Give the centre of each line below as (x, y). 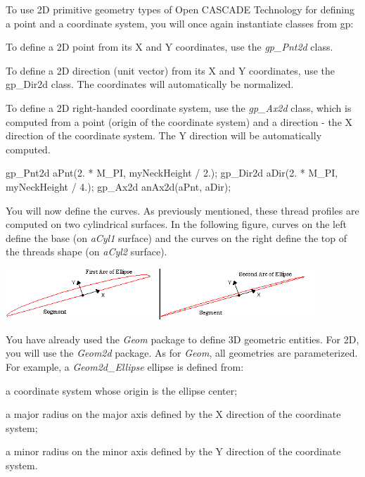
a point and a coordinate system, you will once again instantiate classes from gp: (180, 23)
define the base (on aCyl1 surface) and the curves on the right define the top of (177, 237)
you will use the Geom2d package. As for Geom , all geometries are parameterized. (182, 353)
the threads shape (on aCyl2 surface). (87, 252)
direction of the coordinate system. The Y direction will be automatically (164, 135)
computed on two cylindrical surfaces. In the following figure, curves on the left (176, 224)
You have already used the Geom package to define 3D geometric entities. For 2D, (182, 339)
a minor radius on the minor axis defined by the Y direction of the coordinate (173, 451)
